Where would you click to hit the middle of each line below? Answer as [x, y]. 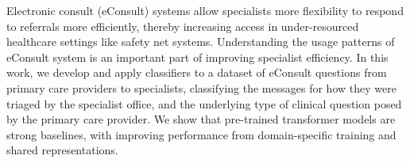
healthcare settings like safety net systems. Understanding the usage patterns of [201, 42]
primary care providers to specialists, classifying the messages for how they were [201, 87]
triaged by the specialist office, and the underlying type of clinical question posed [204, 103]
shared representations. [62, 150]
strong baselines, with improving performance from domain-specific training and [201, 134]
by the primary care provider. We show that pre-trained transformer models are [201, 119]
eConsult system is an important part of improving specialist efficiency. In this [197, 57]
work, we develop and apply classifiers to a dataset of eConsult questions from [197, 72]
